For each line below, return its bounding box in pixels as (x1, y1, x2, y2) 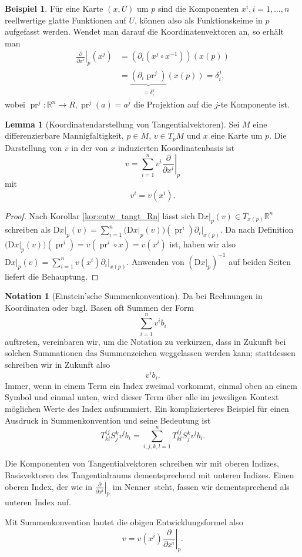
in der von (71, 141, 108, 153)
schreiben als (5, 223, 51, 236)
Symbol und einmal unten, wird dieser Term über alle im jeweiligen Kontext (5, 391, 279, 403)
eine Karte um (210, 129, 263, 142)
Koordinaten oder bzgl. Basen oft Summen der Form (5, 301, 194, 313)
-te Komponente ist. (218, 98, 290, 110)
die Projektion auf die (133, 98, 212, 110)
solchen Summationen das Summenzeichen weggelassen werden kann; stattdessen (5, 347, 296, 359)
